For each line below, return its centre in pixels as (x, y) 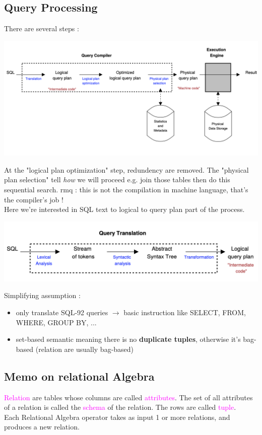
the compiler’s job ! (34, 199)
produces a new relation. (42, 427)
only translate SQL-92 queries (62, 312)
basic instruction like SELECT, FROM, (185, 312)
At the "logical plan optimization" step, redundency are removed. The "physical (126, 169)
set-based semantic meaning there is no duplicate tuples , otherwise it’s (128, 339)
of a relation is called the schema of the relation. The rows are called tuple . (120, 407)
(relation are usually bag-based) (85, 349)
